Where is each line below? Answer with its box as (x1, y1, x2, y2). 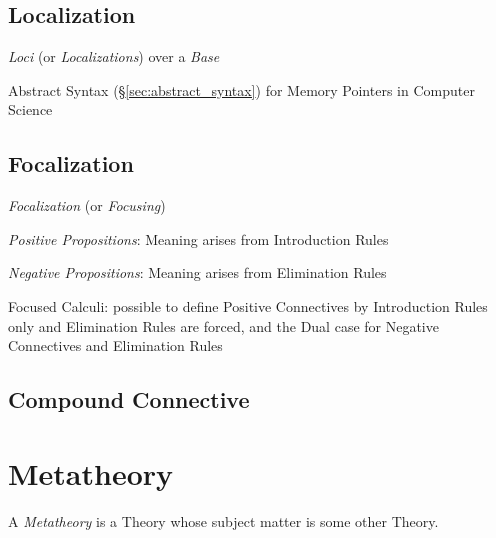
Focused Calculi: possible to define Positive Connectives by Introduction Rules (8, 295, 488, 316)
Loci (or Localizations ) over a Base (8, 46, 220, 67)
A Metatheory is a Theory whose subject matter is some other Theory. (8, 510, 439, 531)
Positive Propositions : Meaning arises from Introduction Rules (8, 228, 389, 249)
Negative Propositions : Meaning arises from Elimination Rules (8, 262, 387, 283)
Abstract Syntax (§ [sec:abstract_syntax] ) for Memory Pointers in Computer (8, 79, 475, 100)
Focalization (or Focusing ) (8, 195, 166, 216)
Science (8, 99, 53, 120)
